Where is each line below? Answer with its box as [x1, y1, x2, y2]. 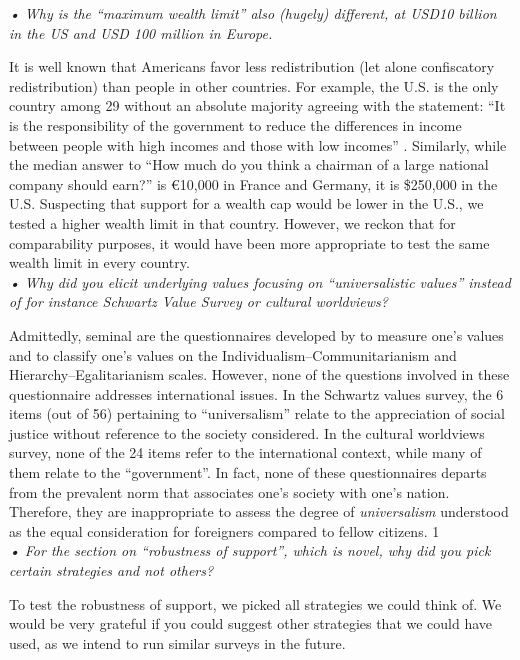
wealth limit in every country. [9, 252, 190, 273]
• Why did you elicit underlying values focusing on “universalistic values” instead [9, 271, 511, 292]
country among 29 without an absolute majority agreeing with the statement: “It [9, 95, 506, 116]
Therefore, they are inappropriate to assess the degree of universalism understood [9, 501, 509, 522]
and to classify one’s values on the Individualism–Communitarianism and [9, 344, 457, 365]
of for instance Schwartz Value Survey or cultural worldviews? [9, 291, 388, 312]
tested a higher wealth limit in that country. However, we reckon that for [9, 212, 456, 233]
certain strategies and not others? [9, 560, 214, 581]
